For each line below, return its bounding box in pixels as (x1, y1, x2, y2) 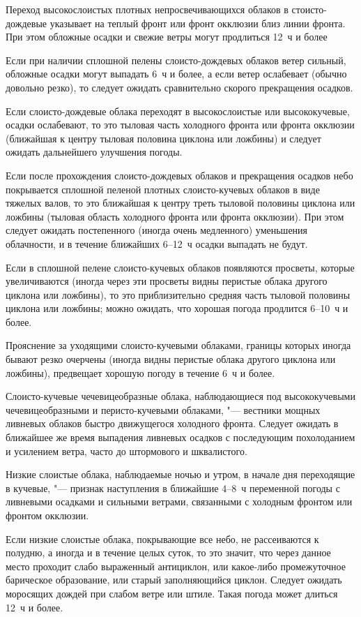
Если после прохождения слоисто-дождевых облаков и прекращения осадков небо (6, 168, 353, 182)
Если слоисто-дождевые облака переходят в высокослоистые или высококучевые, (6, 103, 350, 118)
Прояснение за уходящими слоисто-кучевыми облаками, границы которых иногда (6, 338, 351, 352)
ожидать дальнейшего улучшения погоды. (6, 144, 183, 159)
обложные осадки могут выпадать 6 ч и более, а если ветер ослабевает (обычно (6, 66, 347, 81)
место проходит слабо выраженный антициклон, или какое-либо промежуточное (6, 558, 346, 573)
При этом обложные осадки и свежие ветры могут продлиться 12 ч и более (6, 29, 328, 44)
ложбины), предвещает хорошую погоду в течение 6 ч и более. (6, 365, 275, 380)
